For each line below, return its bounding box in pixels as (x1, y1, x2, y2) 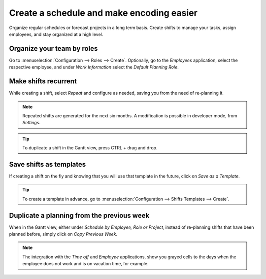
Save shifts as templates (9, 160, 86, 169)
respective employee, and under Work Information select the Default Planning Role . (9, 64, 179, 70)
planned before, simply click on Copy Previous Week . (9, 231, 118, 237)
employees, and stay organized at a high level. (9, 31, 103, 37)
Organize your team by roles (9, 44, 98, 53)
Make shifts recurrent (9, 77, 77, 86)
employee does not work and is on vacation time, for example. (22, 261, 149, 267)
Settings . (22, 120, 40, 126)
